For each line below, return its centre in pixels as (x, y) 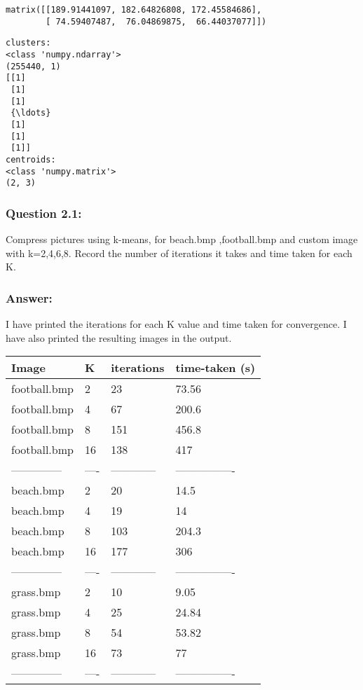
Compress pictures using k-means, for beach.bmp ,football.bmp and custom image (182, 239)
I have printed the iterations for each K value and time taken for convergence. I (176, 324)
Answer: (29, 297)
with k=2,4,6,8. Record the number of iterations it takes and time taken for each (179, 253)
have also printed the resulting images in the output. (119, 337)
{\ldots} (31, 113)
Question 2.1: (44, 213)
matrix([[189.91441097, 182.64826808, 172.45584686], (134, 10)
